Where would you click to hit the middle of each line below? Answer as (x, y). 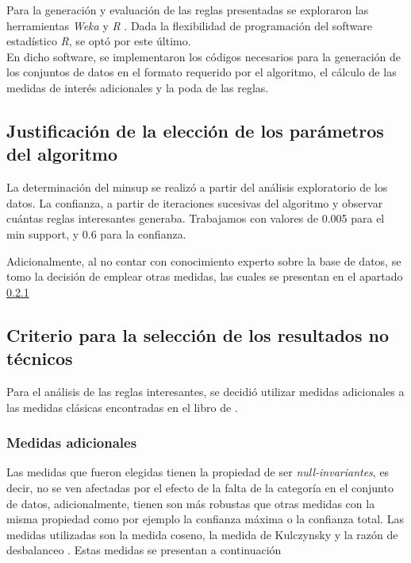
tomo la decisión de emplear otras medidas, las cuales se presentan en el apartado (205, 276)
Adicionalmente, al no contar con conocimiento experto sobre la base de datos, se (204, 260)
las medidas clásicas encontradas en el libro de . (122, 407)
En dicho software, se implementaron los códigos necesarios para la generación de (204, 56)
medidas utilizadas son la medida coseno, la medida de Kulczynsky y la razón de (202, 534)
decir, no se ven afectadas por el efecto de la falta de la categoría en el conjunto (200, 487)
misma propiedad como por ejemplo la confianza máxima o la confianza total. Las (205, 519)
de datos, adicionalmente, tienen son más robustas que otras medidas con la (191, 503)
